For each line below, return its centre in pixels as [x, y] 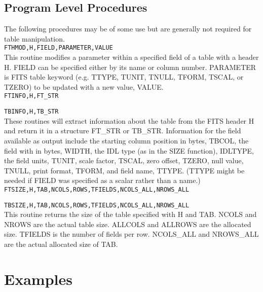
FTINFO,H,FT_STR [31, 96]
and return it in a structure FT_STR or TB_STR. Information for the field [123, 131]
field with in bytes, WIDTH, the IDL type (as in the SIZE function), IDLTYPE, [129, 150]
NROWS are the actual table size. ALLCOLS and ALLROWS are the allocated [128, 224]
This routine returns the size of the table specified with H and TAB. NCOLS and [130, 214]
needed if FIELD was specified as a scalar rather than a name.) [102, 180]
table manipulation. [34, 38]
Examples [38, 279]
